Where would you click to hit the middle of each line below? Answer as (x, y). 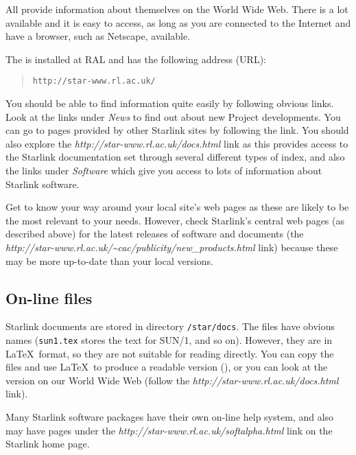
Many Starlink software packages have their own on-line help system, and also (170, 417)
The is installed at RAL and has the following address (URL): (136, 59)
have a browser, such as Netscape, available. (98, 36)
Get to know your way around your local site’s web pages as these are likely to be (177, 207)
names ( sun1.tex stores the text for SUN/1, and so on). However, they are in (169, 340)
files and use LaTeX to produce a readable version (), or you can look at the (167, 367)
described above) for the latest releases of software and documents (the (155, 234)
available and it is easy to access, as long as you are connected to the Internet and (178, 22)
